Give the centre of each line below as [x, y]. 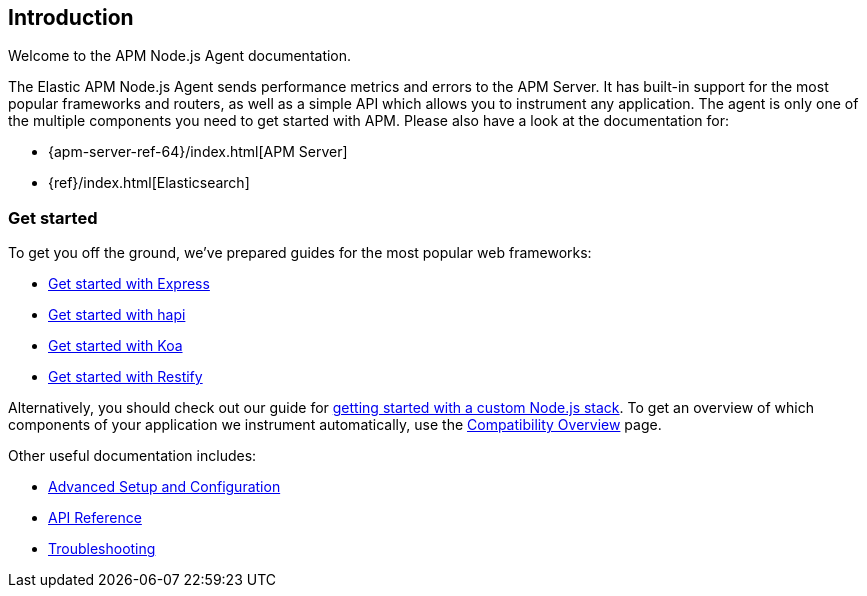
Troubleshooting [102, 549]
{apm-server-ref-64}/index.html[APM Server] [198, 152]
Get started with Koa [115, 346]
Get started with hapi [117, 315]
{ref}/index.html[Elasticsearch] [149, 183]
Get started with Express [129, 284]
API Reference [95, 518]
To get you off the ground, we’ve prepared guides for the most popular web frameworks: [300, 253]
